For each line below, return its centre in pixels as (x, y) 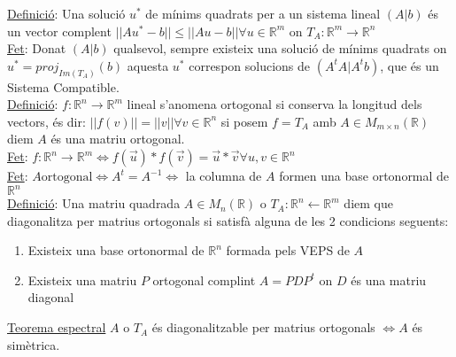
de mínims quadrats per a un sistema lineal (263, 13)
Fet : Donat (37, 48)
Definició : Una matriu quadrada (94, 203)
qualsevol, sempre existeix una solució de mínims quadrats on (280, 48)
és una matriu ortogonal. (118, 139)
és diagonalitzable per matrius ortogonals (263, 327)
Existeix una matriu (82, 279)
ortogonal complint (204, 279)
